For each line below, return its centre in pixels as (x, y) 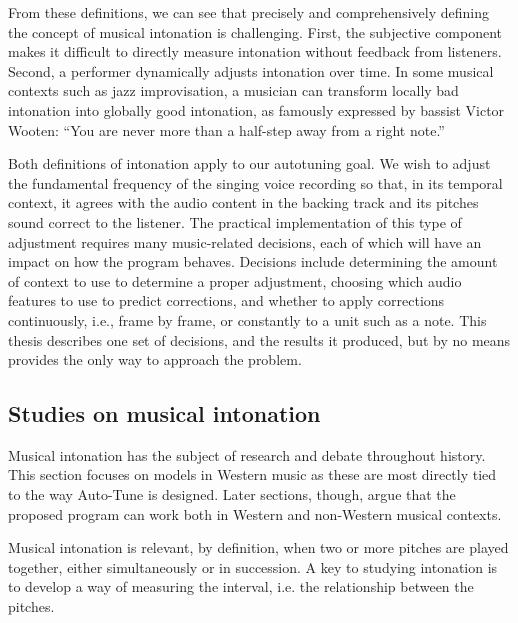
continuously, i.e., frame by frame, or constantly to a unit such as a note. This (247, 319)
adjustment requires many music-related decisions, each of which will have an (245, 241)
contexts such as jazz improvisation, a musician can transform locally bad (233, 90)
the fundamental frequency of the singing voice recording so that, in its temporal (255, 182)
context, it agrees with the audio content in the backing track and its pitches (243, 202)
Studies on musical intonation (164, 413)
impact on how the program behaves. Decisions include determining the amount (253, 261)
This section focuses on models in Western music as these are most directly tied (252, 474)
